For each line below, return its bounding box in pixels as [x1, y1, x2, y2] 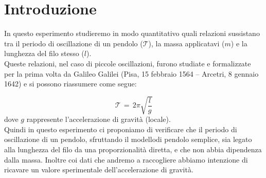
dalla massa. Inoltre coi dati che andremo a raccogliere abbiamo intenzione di [4, 154, 248, 165]
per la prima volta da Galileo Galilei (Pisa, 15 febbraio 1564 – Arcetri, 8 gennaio [4, 68, 259, 79]
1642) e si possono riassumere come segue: [4, 78, 137, 89]
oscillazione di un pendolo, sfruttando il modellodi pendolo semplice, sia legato [4, 134, 252, 145]
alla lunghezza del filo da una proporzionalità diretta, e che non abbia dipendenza [4, 144, 262, 155]
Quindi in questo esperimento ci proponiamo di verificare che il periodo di [4, 123, 237, 134]
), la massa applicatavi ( [148, 38, 225, 48]
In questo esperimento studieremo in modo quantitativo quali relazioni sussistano [4, 28, 260, 39]
